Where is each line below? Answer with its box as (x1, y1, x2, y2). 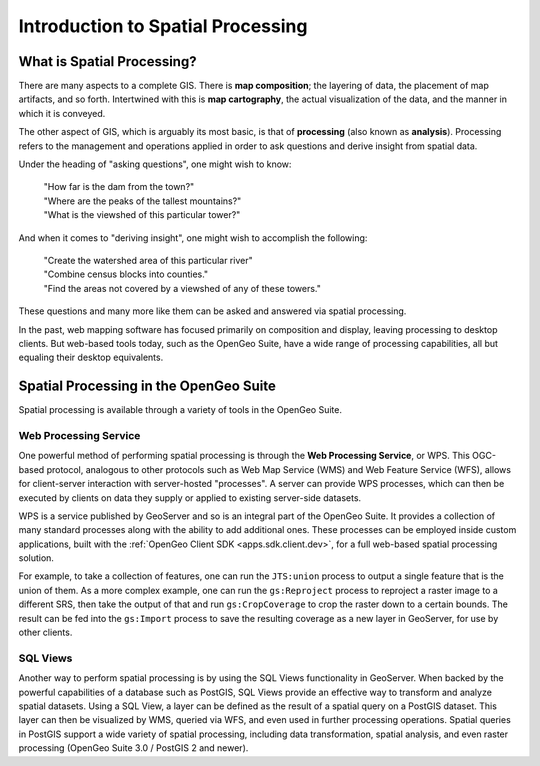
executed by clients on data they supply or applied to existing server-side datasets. (18, 491, 362, 504)
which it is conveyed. (18, 107, 106, 119)
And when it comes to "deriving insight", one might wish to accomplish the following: (18, 231, 368, 244)
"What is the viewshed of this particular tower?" (43, 209, 241, 221)
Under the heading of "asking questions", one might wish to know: (18, 158, 292, 170)
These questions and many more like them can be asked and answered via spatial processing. (18, 305, 407, 317)
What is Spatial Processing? (18, 53, 197, 70)
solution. (18, 552, 55, 564)
